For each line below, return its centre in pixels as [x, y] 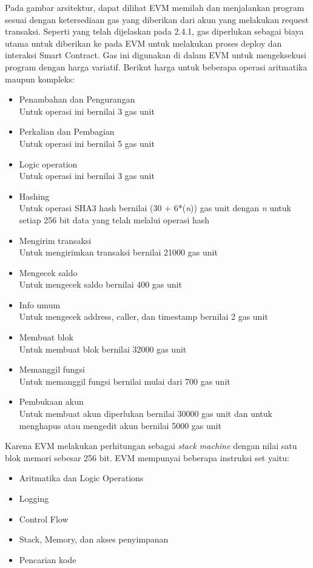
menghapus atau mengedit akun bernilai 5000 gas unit [120, 425]
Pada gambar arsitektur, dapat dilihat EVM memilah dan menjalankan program [155, 7]
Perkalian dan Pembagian [67, 131]
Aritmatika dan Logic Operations [81, 478]
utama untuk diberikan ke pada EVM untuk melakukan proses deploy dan [143, 43]
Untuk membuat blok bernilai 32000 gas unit [103, 349]
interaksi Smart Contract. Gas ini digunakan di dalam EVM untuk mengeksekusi [156, 55]
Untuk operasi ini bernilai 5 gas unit [87, 143]
